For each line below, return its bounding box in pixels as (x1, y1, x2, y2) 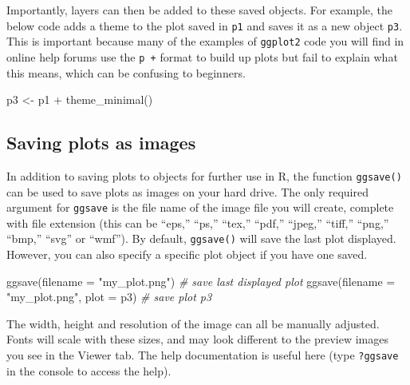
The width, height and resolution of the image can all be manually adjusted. (6, 315, 380, 331)
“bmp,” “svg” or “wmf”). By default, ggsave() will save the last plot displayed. (6, 230, 396, 247)
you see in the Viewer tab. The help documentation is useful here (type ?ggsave (6, 347, 399, 363)
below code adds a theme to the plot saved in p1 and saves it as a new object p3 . (6, 17, 403, 34)
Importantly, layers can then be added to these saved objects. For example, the (6, 2, 392, 18)
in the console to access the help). (6, 362, 171, 379)
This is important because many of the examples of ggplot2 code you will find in (6, 33, 404, 50)
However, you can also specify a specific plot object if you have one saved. (6, 246, 368, 263)
